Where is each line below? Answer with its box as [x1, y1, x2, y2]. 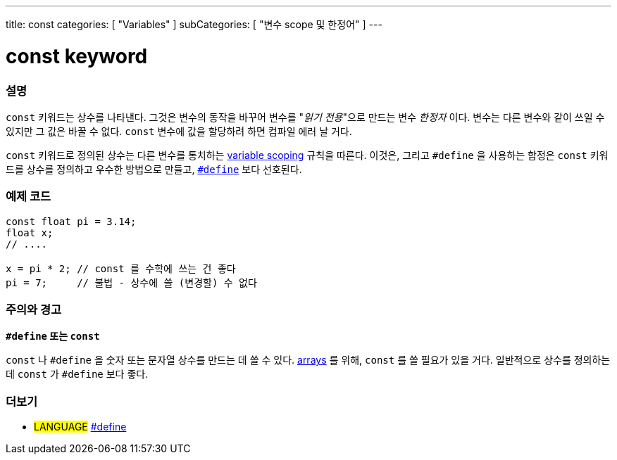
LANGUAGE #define [34, 421, 127, 433]
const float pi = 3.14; [6, 215, 137, 227]
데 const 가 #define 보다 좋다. [6, 368, 149, 381]
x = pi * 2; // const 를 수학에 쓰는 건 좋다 [6, 262, 236, 274]
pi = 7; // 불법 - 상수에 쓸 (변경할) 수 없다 [6, 276, 257, 288]
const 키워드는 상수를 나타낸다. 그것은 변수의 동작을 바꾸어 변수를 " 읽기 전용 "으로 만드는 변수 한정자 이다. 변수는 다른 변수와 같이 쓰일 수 [6, 110, 605, 123]
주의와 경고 [6, 302, 62, 317]
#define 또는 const [6, 330, 100, 343]
